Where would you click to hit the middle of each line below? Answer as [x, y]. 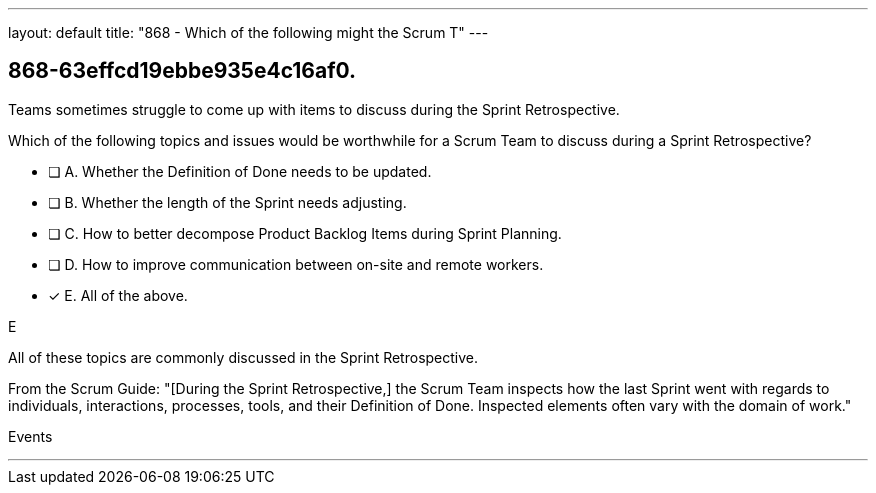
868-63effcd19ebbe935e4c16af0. [182, 71]
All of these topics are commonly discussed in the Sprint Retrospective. [243, 357]
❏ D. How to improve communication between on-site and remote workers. [296, 264]
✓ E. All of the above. [118, 295]
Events [30, 436]
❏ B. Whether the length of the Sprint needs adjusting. [227, 202]
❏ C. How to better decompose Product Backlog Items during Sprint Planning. [305, 233]
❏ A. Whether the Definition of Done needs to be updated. [240, 171]
